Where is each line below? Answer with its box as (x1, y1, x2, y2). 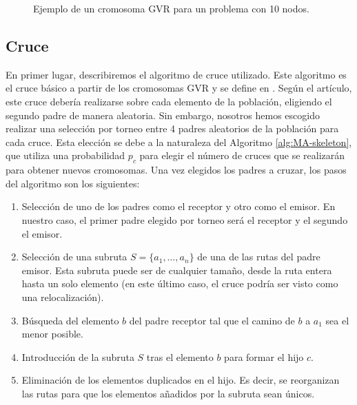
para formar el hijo (224, 349, 304, 364)
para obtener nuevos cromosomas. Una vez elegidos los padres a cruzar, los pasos (6, 163, 347, 177)
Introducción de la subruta (21, 349, 134, 364)
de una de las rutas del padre (197, 249, 320, 264)
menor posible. (21, 326, 83, 341)
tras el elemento (146, 349, 214, 364)
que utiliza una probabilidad (6, 148, 125, 163)
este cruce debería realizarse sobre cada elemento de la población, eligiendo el (6, 94, 332, 108)
